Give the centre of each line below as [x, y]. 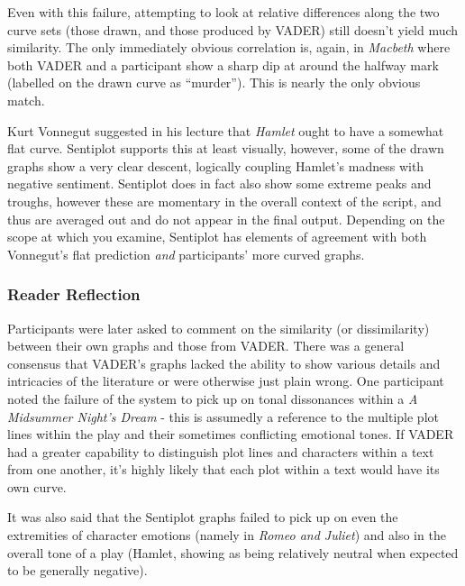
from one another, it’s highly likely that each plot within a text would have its [223, 469]
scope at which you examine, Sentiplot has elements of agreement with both [217, 237]
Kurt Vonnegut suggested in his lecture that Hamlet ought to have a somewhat [226, 130]
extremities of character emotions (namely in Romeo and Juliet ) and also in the [227, 535]
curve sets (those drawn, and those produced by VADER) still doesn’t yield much [233, 29]
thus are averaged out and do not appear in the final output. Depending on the [226, 219]
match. [26, 100]
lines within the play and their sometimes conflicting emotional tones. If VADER [231, 434]
